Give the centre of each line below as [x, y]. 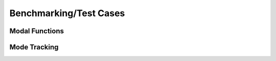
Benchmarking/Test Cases [67, 13]
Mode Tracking [34, 47]
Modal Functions [37, 31]
